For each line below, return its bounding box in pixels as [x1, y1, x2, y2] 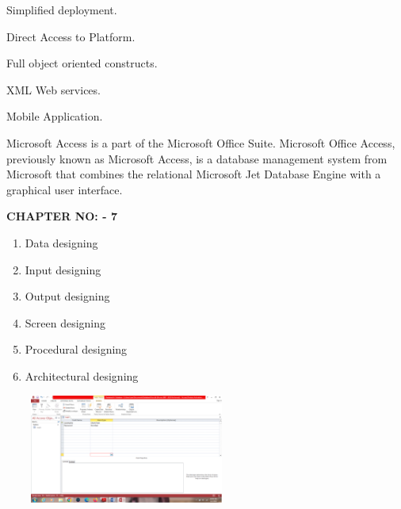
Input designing [25, 261, 101, 277]
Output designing [25, 288, 110, 304]
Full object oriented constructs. [6, 55, 158, 71]
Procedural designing [25, 341, 128, 358]
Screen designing [25, 314, 106, 331]
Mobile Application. [6, 108, 103, 124]
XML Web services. [6, 81, 101, 98]
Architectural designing [25, 367, 139, 384]
